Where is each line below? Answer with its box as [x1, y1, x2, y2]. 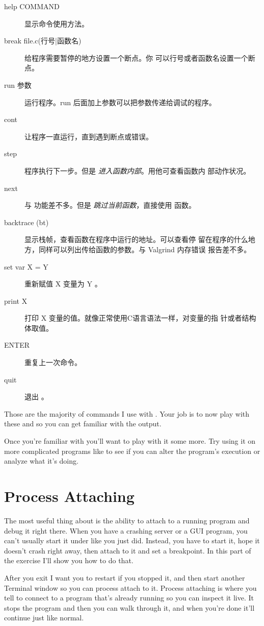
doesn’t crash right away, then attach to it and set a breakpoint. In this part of [4, 545, 251, 556]
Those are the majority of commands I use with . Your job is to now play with [4, 408, 250, 419]
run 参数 [4, 79, 32, 90]
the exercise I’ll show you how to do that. [4, 555, 134, 566]
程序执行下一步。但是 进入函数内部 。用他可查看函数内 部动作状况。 [24, 165, 251, 176]
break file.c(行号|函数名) [4, 35, 82, 46]
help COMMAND [4, 1, 60, 11]
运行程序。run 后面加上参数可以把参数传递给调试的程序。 [24, 97, 216, 107]
